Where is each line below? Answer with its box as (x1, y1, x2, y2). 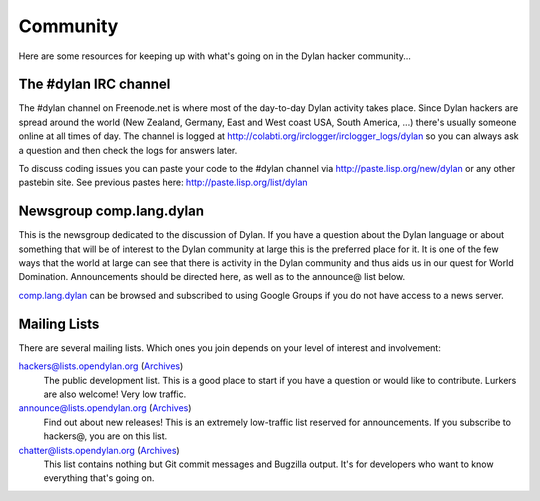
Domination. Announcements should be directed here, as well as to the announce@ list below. (18, 271, 406, 283)
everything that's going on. (43, 472, 155, 484)
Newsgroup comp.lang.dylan (18, 203, 205, 220)
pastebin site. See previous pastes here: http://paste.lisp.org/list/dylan (18, 176, 309, 189)
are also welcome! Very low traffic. (43, 388, 187, 400)
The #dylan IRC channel (18, 76, 171, 93)
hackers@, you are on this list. (43, 430, 168, 442)
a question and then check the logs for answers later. (18, 144, 238, 156)
